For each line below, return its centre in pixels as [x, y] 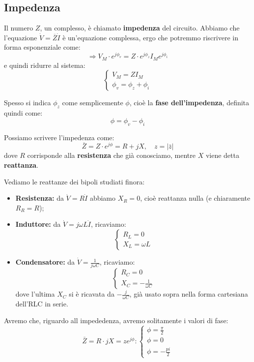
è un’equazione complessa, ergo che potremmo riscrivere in [150, 37]
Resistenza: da [40, 198]
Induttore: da [38, 224]
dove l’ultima [35, 294]
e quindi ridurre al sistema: [45, 65]
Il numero [19, 28]
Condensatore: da [45, 262]
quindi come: [23, 113]
